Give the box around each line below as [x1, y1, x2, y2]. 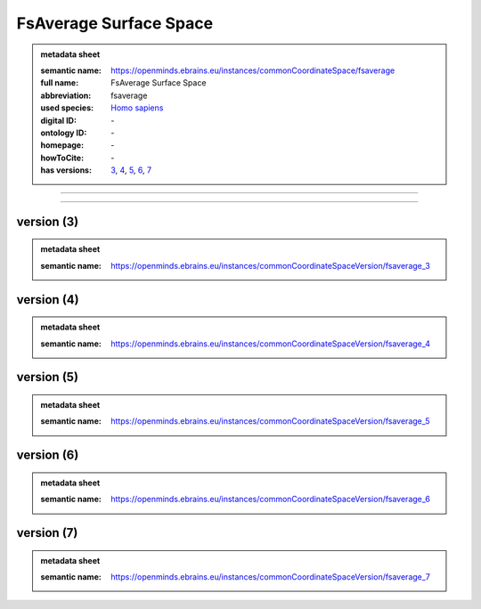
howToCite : [40, 152, 85, 163]
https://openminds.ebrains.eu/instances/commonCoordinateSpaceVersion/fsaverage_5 [110, 416, 431, 426]
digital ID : [40, 115, 77, 126]
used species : [40, 102, 94, 113]
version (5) [16, 369, 79, 385]
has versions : [40, 165, 93, 175]
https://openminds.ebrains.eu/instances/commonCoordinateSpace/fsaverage [110, 65, 395, 76]
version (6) [16, 448, 79, 463]
